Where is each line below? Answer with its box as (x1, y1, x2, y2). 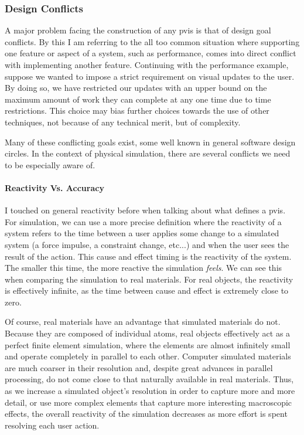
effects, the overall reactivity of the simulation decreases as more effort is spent (5, 407, 288, 420)
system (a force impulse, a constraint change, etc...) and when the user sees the (5, 238, 289, 250)
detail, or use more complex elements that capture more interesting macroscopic (5, 396, 292, 408)
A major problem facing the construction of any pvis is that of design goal (5, 24, 271, 36)
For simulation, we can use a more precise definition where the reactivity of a (5, 215, 282, 227)
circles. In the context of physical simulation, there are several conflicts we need (5, 147, 291, 159)
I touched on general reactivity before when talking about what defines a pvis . (5, 204, 286, 216)
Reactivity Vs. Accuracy (5, 181, 104, 193)
